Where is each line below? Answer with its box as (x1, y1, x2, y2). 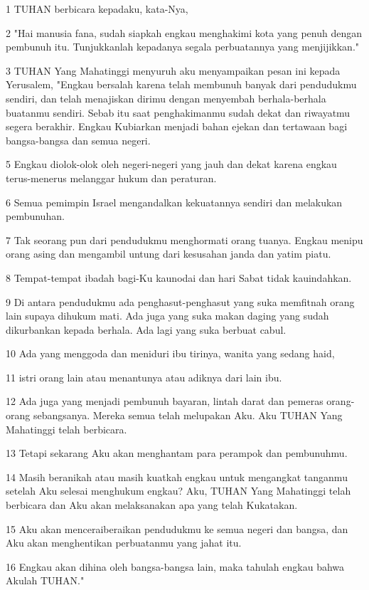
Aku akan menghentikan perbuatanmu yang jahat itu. (6, 535, 242, 550)
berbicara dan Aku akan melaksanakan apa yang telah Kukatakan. (6, 497, 298, 512)
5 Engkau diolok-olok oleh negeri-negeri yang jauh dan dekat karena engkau (6, 157, 337, 172)
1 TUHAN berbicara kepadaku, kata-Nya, (6, 1, 188, 16)
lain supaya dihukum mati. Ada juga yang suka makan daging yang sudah (6, 308, 329, 323)
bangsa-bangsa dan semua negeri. (6, 132, 151, 147)
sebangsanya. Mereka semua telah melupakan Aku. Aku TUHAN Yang (33, 408, 343, 423)
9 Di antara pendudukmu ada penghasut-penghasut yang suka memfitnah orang (6, 294, 355, 309)
